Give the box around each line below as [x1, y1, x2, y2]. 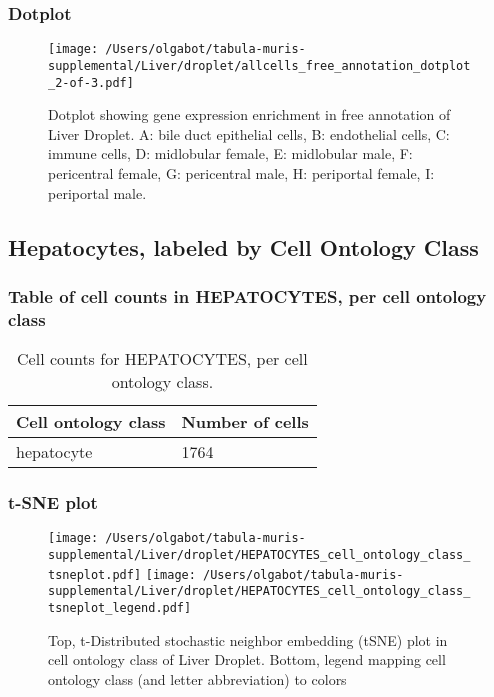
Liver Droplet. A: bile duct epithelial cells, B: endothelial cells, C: [48, 123, 450, 144]
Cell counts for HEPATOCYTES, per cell [17, 347, 308, 371]
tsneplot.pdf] [48, 567, 142, 582]
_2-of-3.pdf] [48, 75, 134, 90]
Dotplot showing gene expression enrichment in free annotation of [48, 104, 451, 125]
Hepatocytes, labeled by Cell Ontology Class [8, 231, 479, 262]
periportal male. [48, 182, 147, 203]
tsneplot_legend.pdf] [48, 600, 192, 615]
